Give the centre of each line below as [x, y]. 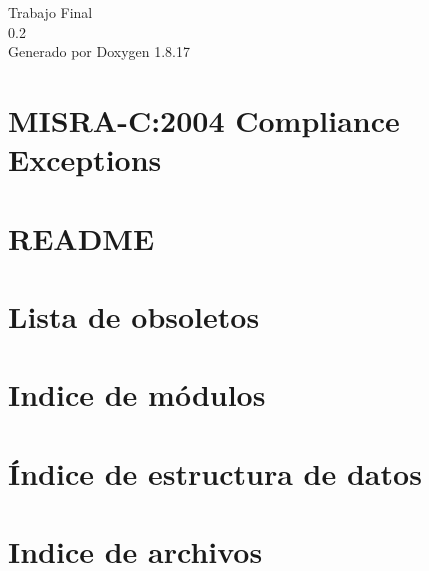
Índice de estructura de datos [215, 472]
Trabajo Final [50, 12]
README [81, 237]
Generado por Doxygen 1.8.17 [99, 51]
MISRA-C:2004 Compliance [204, 119]
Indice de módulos [137, 394]
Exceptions [85, 159]
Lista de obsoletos [134, 315]
